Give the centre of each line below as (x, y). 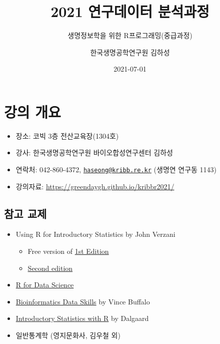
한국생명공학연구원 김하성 (130, 52)
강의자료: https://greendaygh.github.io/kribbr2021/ (95, 186)
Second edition (50, 268)
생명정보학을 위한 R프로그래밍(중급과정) (130, 35)
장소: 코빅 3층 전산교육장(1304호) (67, 135)
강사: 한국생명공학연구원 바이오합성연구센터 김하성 (94, 152)
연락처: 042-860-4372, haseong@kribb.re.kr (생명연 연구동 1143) (116, 169)
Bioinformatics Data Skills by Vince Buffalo (83, 301)
